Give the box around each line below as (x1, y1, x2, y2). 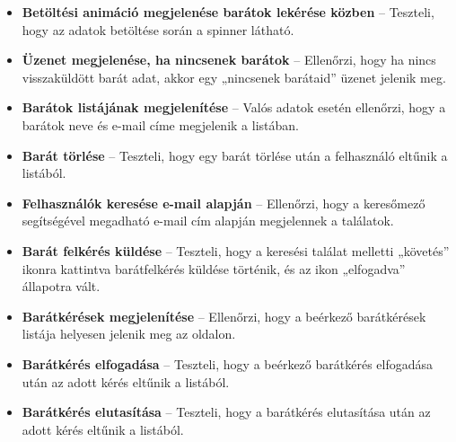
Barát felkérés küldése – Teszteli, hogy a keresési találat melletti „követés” (22, 241, 450, 260)
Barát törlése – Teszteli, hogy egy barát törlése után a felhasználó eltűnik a (22, 146, 448, 164)
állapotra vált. (22, 277, 101, 296)
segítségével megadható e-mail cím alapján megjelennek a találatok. (22, 211, 394, 230)
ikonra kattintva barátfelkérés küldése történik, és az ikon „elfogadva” (22, 259, 406, 278)
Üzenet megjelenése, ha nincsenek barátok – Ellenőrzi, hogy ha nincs (22, 50, 436, 69)
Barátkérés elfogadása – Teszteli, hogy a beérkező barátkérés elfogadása (22, 354, 434, 373)
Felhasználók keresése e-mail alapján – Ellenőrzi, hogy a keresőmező (22, 193, 425, 212)
